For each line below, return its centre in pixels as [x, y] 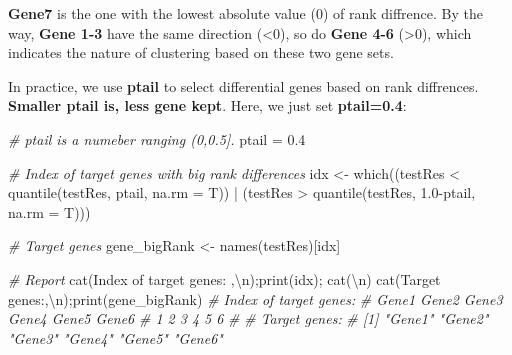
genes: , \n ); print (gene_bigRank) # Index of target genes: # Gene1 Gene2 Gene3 [255, 298]
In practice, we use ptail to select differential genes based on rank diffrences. [243, 85]
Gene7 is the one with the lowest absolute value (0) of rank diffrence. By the [245, 13]
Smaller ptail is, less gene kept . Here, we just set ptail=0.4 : [207, 105]
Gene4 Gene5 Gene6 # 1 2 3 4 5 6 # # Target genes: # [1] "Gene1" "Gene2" [248, 318]
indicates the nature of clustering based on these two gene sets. [201, 52]
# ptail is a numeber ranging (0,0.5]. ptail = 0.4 [157, 138]
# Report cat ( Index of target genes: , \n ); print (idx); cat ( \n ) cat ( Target [224, 278]
